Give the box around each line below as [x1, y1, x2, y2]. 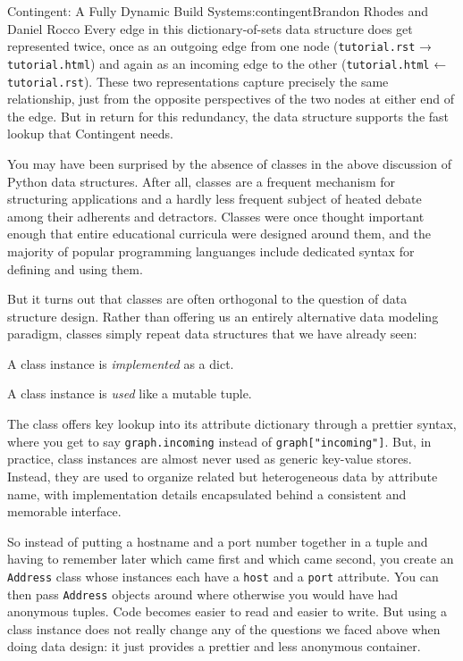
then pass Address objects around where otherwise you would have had [7, 584, 399, 603]
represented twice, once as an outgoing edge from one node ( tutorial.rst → [7, 37, 433, 55]
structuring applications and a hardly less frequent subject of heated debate [7, 189, 422, 208]
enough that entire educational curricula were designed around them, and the [7, 224, 431, 243]
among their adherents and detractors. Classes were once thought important [7, 206, 425, 225]
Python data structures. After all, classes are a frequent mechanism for [7, 172, 396, 190]
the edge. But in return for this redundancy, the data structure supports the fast [7, 106, 450, 125]
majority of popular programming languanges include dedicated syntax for [7, 241, 415, 260]
